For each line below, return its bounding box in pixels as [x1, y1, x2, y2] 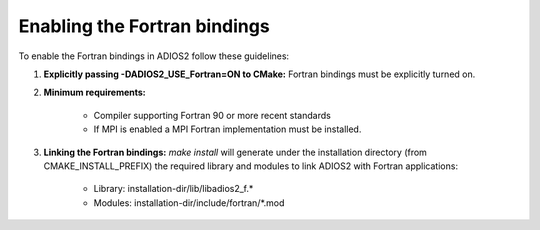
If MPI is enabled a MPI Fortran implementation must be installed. [93, 123, 362, 135]
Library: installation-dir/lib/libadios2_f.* [93, 183, 254, 195]
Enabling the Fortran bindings [18, 15, 270, 37]
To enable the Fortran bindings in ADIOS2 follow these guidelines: [18, 50, 290, 62]
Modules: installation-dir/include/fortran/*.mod [93, 196, 285, 209]
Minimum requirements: [43, 86, 147, 99]
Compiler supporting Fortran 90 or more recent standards [93, 109, 332, 121]
